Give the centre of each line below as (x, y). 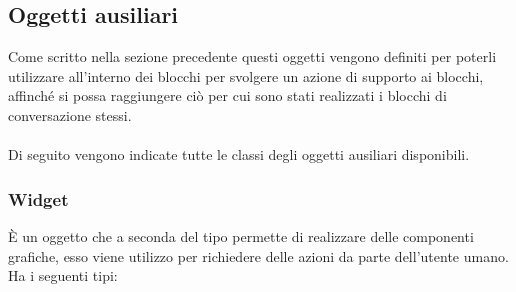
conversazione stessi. (70, 114)
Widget (38, 198)
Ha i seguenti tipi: (63, 275)
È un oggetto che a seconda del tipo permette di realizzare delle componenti (241, 235)
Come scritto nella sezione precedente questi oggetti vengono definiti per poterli (252, 56)
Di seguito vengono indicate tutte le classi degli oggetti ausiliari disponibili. (239, 154)
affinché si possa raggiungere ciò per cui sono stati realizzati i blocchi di (227, 95)
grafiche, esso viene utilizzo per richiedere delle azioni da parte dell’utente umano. (258, 255)
